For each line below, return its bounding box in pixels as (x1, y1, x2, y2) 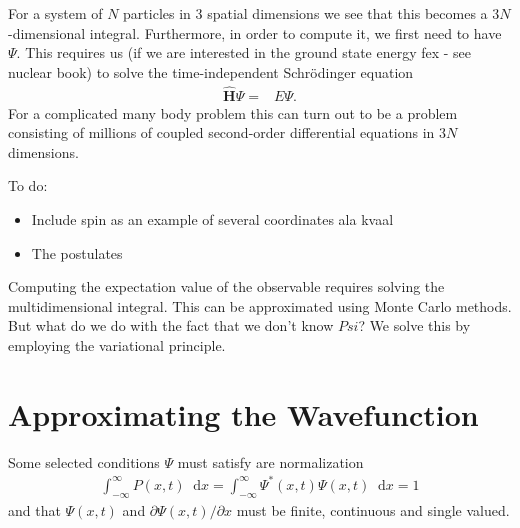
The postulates (31, 242, 123, 263)
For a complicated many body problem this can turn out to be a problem (8, 102, 458, 123)
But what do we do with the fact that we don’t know (8, 315, 334, 336)
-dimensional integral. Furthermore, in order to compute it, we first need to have (8, 22, 502, 43)
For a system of (8, 3, 103, 23)
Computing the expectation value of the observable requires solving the (8, 276, 445, 297)
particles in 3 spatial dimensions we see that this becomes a (123, 3, 488, 23)
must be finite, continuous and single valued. (236, 499, 510, 520)
